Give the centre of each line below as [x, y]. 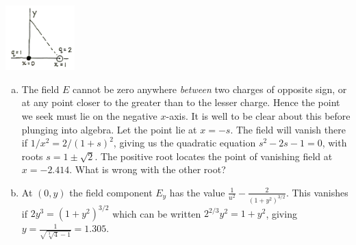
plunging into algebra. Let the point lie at [109, 129]
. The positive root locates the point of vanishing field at [214, 156]
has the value [197, 192]
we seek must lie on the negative [89, 115]
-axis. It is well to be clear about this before [258, 115]
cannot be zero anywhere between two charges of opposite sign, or [209, 89]
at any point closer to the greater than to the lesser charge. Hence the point [181, 102]
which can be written [157, 213]
